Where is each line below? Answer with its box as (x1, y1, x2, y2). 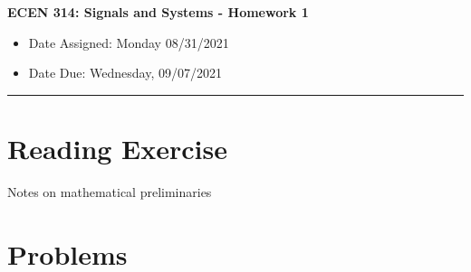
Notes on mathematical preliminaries (7, 182, 212, 201)
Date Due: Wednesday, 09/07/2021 (28, 63, 222, 82)
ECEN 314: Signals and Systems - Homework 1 (7, 3, 309, 21)
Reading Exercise (7, 129, 228, 166)
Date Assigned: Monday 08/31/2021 (28, 33, 229, 52)
